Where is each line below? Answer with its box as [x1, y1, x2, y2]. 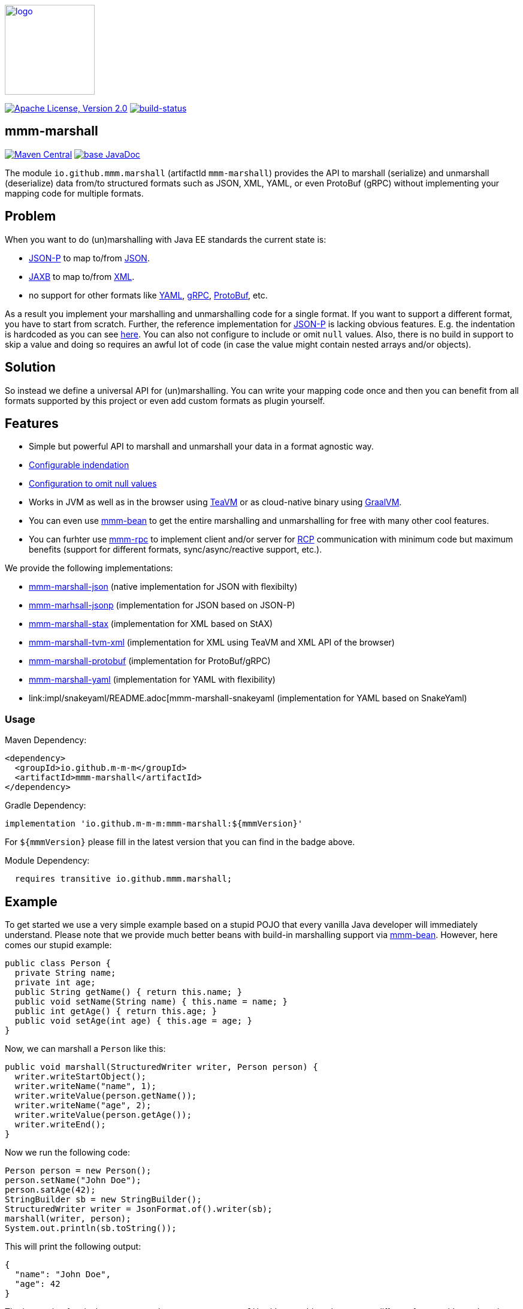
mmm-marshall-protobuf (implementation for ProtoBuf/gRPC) [29, 656, 271, 666]
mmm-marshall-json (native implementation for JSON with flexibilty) [29, 581, 298, 592]
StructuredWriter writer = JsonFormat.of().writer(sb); [5, 1204, 273, 1214]
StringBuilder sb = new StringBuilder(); [5, 1194, 202, 1204]
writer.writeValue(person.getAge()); [14, 1109, 192, 1120]
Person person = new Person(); [5, 1165, 152, 1175]
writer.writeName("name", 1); [14, 1081, 156, 1091]
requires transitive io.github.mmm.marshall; [14, 874, 232, 884]
